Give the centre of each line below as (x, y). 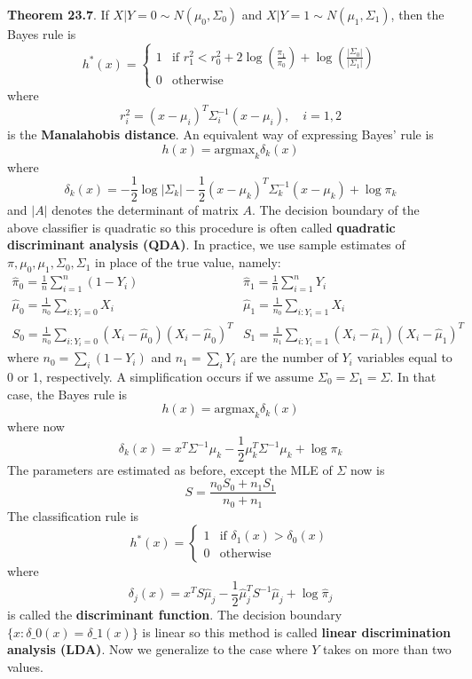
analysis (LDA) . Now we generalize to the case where (157, 649)
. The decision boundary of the (335, 210)
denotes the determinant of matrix (145, 210)
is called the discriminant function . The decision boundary (175, 614)
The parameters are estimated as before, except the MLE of (170, 469)
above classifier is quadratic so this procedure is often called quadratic (201, 227)
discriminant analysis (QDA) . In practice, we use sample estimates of (206, 245)
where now (36, 426)
